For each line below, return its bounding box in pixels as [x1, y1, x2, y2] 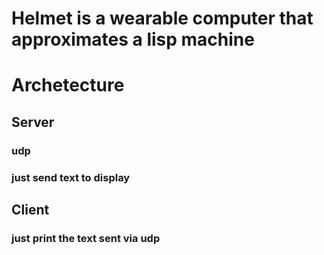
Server [11, 113, 55, 131]
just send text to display [11, 170, 131, 184]
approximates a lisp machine [11, 28, 255, 51]
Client [11, 202, 50, 218]
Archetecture [11, 74, 125, 97]
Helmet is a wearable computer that [11, 7, 314, 30]
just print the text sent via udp [11, 231, 161, 245]
